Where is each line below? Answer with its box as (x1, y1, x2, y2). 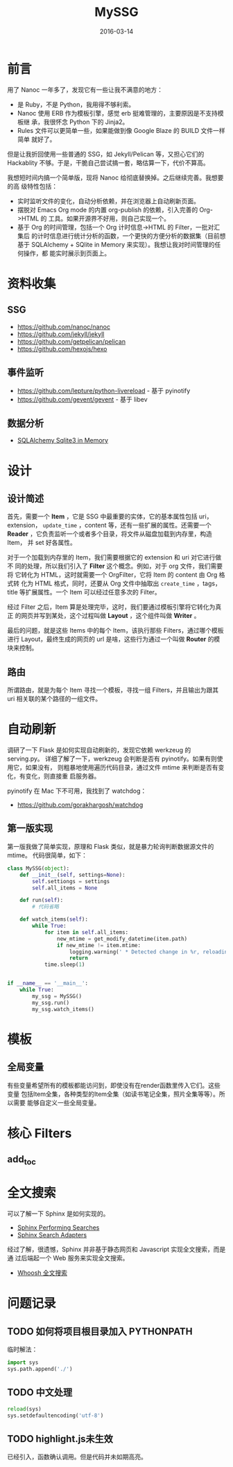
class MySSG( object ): (7, 864, 70, 872)
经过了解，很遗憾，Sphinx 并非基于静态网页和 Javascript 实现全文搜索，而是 (7, 1245, 226, 1253)
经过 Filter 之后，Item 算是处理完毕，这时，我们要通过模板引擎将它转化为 (7, 603, 216, 611)
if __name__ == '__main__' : (7, 980, 89, 987)
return (69, 955, 89, 962)
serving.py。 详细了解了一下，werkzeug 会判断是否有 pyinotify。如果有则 (7, 754, 217, 763)
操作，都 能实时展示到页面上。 (23, 248, 111, 257)
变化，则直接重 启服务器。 (25, 772, 101, 780)
